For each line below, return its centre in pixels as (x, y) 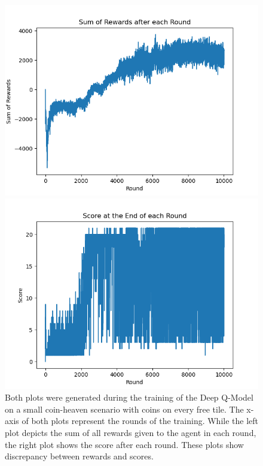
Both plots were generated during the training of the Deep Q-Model (129, 397)
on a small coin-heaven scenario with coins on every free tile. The (124, 409)
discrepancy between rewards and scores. (79, 456)
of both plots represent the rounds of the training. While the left (140, 421)
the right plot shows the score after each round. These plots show (124, 444)
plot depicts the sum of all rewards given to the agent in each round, (131, 432)
